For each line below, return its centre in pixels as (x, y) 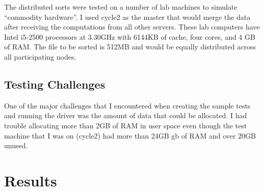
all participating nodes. (40, 56)
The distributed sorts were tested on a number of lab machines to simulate (121, 7)
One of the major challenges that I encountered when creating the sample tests (127, 105)
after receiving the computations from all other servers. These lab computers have (132, 27)
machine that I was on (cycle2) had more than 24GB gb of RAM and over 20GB (130, 135)
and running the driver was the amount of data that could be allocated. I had (126, 115)
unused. (16, 145)
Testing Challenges (55, 84)
